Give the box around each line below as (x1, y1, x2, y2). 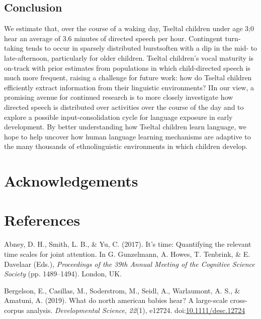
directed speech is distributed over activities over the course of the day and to (4, 101, 244, 112)
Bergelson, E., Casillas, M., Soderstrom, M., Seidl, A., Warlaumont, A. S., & (4, 285, 240, 295)
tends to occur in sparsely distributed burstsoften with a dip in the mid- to (26, 43, 257, 53)
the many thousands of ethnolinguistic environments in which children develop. (4, 141, 248, 151)
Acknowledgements (4, 171, 138, 191)
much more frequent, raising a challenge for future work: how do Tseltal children (4, 72, 252, 83)
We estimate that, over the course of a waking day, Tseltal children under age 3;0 (4, 23, 254, 34)
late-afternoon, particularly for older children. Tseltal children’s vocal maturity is (4, 52, 254, 63)
